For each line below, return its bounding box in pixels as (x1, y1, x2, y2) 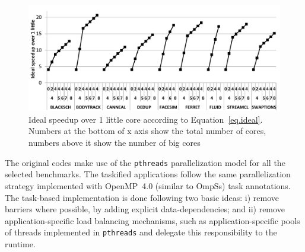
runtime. (5, 237, 36, 250)
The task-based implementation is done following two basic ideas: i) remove (5, 191, 279, 203)
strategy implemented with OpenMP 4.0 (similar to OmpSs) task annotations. (5, 179, 291, 192)
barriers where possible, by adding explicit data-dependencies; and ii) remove (5, 203, 285, 215)
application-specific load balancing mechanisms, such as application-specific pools (5, 214, 300, 227)
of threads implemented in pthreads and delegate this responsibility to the (5, 226, 277, 238)
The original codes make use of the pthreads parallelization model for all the (5, 156, 285, 168)
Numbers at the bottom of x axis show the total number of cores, (28, 125, 266, 137)
